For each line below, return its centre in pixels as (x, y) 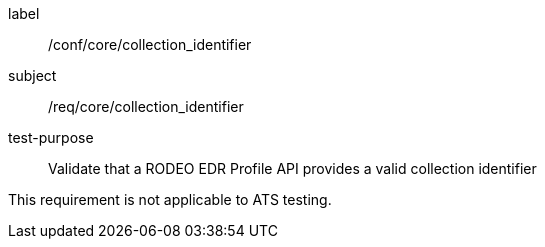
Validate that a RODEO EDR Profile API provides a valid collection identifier (292, 168)
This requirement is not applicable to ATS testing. (170, 199)
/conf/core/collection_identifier (150, 44)
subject (32, 75)
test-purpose (51, 137)
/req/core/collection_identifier (146, 106)
